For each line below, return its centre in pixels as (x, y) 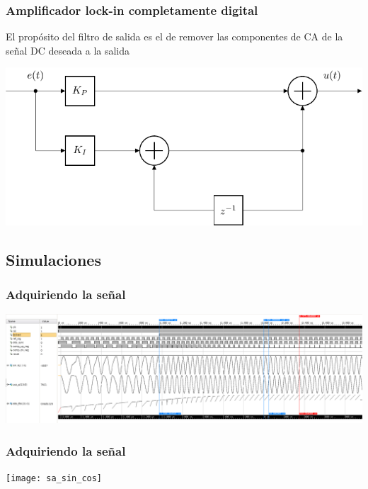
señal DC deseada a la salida (68, 50)
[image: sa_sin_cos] (54, 479)
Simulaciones (53, 259)
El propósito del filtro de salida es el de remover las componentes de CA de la (174, 36)
